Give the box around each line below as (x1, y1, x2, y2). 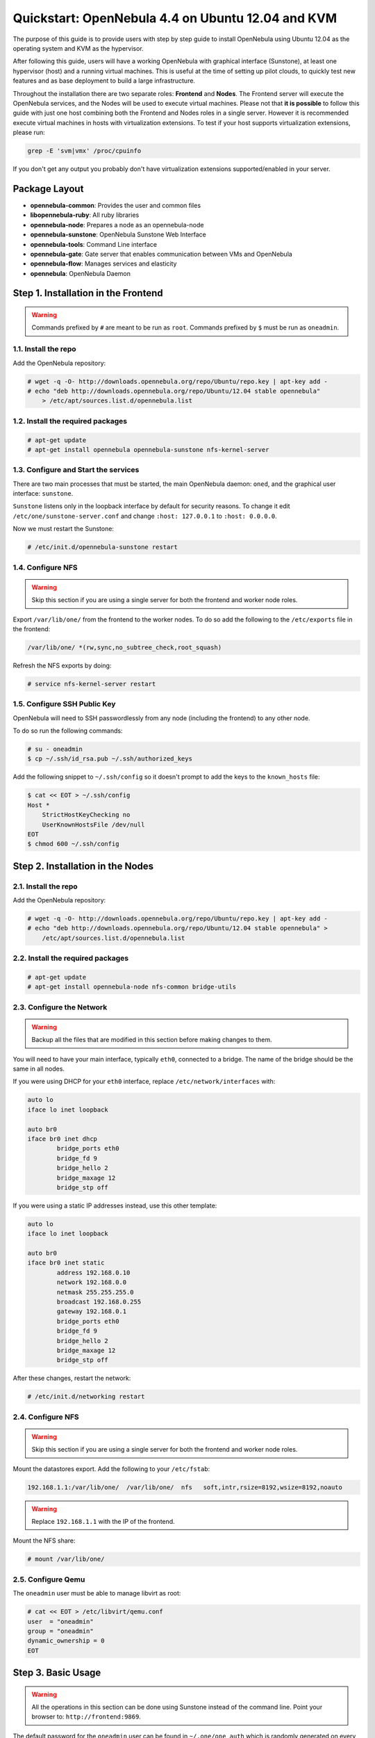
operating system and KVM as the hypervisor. (12, 44, 144, 52)
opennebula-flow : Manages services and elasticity (30, 259, 177, 268)
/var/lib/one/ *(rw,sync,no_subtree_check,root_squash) (27, 643, 222, 651)
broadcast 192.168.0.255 (56, 1298, 142, 1306)
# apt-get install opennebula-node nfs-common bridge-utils (27, 983, 237, 991)
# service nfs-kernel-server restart (27, 680, 156, 688)
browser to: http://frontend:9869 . (31, 1712, 142, 1721)
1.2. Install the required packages (12, 416, 128, 425)
